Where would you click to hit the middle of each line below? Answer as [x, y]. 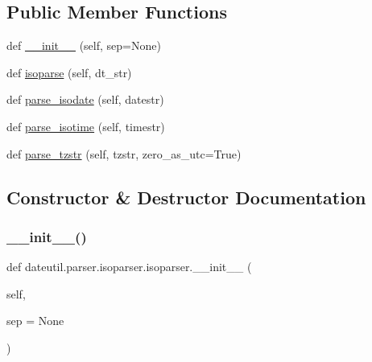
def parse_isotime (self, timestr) [86, 126]
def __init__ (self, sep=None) [84, 45]
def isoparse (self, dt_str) [69, 72]
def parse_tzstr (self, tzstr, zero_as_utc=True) [124, 153]
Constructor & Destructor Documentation [186, 197]
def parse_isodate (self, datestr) [85, 99]
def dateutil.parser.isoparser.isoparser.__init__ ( [129, 267]
